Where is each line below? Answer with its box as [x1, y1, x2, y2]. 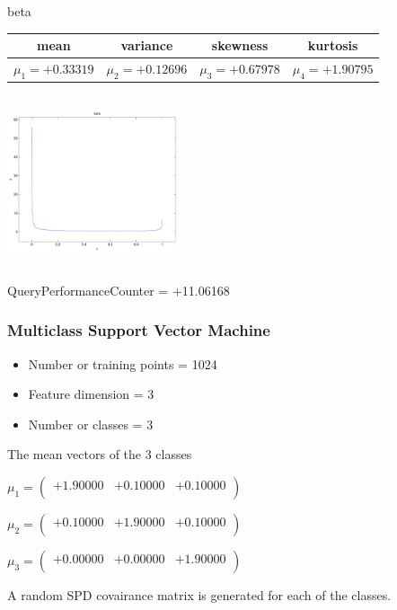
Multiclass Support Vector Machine [7, 319, 270, 341]
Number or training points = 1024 [28, 354, 217, 373]
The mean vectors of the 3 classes [7, 445, 192, 464]
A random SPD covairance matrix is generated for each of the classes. [7, 585, 392, 604]
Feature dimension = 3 [28, 385, 154, 403]
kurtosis [307, 36, 358, 55]
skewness [211, 36, 269, 55]
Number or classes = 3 [28, 414, 154, 433]
